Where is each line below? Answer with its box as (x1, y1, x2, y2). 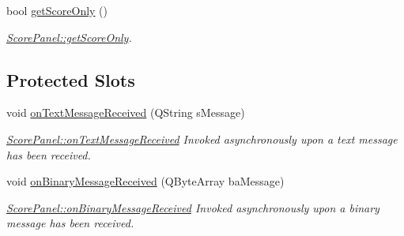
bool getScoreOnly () (6, 2, 108, 18)
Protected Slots (6, 67, 135, 92)
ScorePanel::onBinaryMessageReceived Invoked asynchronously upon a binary (6, 199, 379, 215)
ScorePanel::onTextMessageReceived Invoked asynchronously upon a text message (6, 130, 398, 147)
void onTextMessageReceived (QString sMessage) (6, 104, 245, 121)
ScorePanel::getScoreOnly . (6, 28, 132, 45)
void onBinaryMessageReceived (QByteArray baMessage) (6, 173, 285, 189)
